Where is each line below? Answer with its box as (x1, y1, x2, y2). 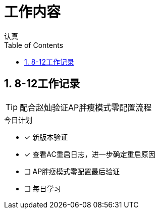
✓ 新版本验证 (24, 132, 68, 141)
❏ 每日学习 (24, 184, 61, 193)
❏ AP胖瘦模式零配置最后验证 (24, 167, 120, 176)
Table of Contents (4, 40, 64, 49)
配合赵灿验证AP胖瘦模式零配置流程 (20, 102, 152, 113)
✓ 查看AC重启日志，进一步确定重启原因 (24, 149, 155, 158)
